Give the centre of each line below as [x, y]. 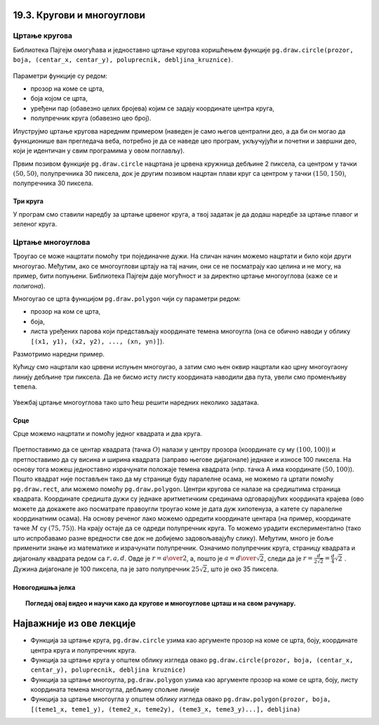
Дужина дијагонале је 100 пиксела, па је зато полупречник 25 [106, 569]
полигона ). [29, 285]
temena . [25, 387]
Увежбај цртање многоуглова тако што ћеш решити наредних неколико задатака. [136, 403]
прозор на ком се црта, [66, 312]
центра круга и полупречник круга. [84, 650]
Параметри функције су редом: [60, 76]
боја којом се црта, [59, 98]
